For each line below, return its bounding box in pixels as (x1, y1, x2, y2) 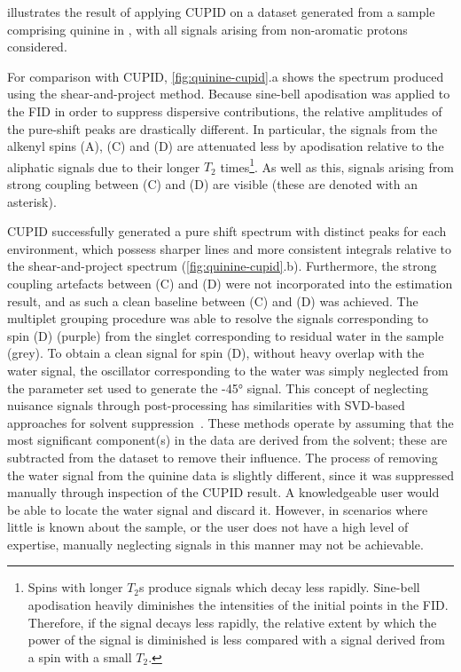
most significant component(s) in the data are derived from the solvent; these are (7, 431, 448, 449)
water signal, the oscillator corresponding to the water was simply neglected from (7, 360, 449, 379)
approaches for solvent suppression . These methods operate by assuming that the (7, 413, 454, 431)
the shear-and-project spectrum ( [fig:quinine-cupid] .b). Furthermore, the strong (7, 257, 437, 275)
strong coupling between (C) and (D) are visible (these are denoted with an (7, 175, 418, 193)
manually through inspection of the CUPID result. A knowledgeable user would (7, 483, 440, 502)
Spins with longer (27, 578, 123, 597)
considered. (7, 37, 67, 56)
